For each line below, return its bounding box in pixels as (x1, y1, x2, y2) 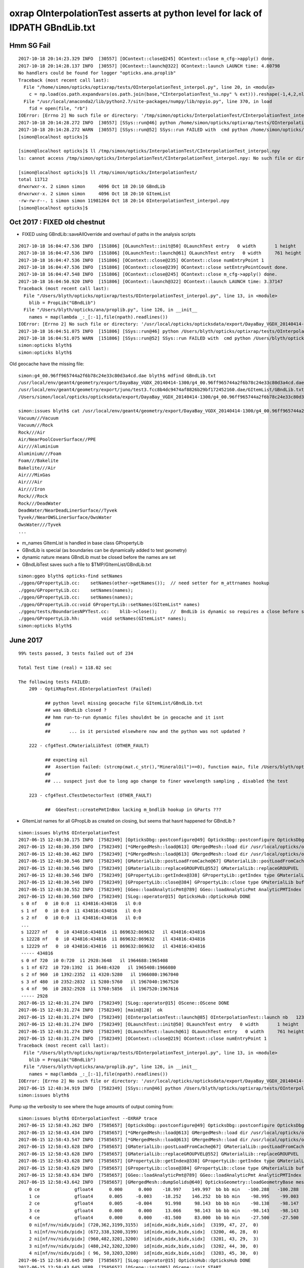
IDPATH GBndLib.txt (9, 22, 96, 33)
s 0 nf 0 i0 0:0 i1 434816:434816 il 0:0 (21, 901, 141, 906)
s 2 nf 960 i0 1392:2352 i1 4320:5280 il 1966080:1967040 (21, 972, 179, 977)
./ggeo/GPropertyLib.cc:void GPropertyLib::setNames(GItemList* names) (18, 602, 200, 607)
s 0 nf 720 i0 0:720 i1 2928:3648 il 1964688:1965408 (21, 958, 168, 963)
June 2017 (9, 636, 43, 644)
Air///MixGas (18, 472, 51, 478)
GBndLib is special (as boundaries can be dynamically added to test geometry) (22, 547, 187, 553)
